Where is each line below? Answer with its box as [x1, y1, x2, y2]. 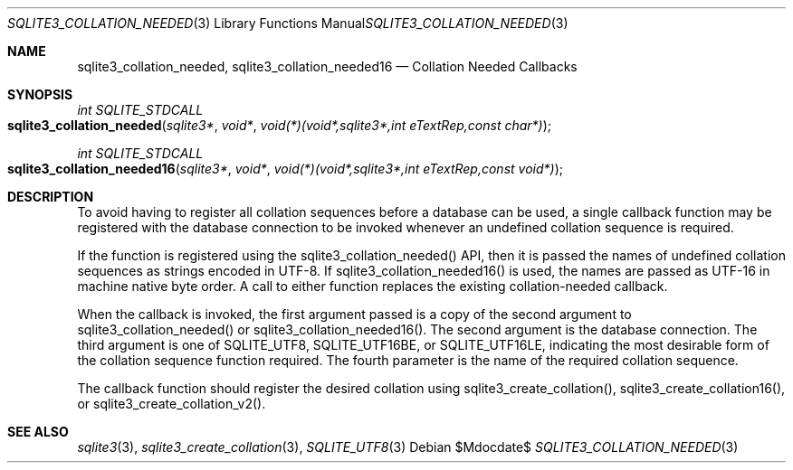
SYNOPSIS [7, 87, 73, 102]
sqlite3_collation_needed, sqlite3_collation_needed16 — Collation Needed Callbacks [77, 59, 578, 74]
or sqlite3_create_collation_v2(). [77, 396, 266, 411]
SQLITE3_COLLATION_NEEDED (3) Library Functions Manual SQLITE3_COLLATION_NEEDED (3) [7, 15, 568, 31]
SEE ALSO [7, 424, 69, 439]
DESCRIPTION [7, 189, 94, 204]
